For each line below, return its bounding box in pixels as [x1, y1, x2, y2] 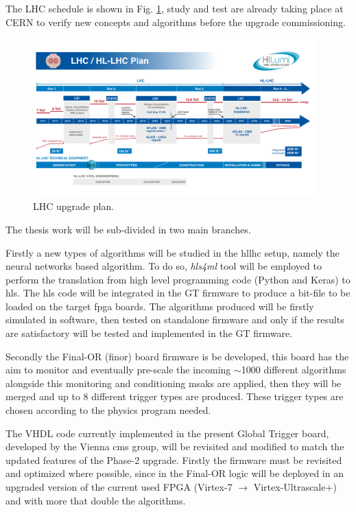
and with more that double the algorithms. [5, 493, 186, 507]
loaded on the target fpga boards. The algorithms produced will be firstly [5, 299, 314, 313]
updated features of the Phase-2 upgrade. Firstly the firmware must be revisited [5, 452, 342, 467]
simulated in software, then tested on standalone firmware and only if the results [5, 312, 344, 327]
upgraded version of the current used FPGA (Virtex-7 [5, 480, 233, 493]
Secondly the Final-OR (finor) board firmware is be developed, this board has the [5, 349, 349, 363]
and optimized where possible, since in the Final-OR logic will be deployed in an [5, 466, 344, 480]
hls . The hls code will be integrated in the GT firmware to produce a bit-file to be [5, 286, 351, 300]
